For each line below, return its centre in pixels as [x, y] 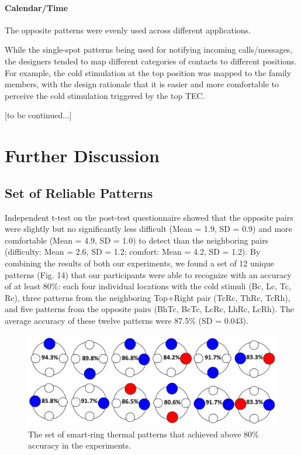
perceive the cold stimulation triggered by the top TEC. [105, 95]
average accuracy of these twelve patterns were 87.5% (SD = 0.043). [127, 320]
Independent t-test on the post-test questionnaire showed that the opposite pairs [149, 217]
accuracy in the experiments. [79, 445]
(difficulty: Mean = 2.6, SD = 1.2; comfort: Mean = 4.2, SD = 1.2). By [133, 252]
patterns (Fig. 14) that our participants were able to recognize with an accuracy [148, 274]
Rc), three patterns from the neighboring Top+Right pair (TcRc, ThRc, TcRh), [148, 297]
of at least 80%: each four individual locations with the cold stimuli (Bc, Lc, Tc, [148, 286]
